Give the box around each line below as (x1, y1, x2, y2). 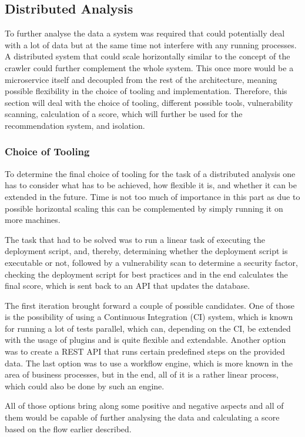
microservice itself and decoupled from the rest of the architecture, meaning (5, 73, 277, 85)
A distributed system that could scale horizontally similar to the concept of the (5, 50, 290, 62)
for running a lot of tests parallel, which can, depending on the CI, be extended (5, 322, 291, 334)
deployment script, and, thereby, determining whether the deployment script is (5, 245, 288, 257)
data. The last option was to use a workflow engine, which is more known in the (5, 356, 293, 369)
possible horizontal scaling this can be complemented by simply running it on (5, 202, 283, 214)
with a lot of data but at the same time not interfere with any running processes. (5, 38, 297, 51)
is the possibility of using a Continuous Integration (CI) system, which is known (5, 311, 293, 323)
